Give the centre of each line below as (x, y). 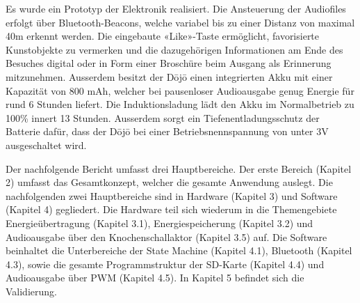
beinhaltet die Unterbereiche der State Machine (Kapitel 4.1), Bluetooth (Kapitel (179, 250)
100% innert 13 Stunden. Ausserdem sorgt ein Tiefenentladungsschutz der (163, 117)
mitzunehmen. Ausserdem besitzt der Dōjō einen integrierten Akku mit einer (169, 76)
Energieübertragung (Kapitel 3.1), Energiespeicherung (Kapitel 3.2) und (159, 223)
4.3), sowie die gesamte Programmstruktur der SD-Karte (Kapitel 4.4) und (165, 264)
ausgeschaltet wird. (46, 145)
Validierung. (31, 291)
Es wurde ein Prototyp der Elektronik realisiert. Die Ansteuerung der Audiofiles (176, 8)
